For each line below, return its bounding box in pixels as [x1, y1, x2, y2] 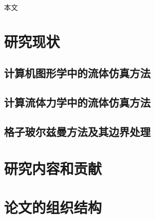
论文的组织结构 [4, 197, 102, 217]
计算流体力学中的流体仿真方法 [4, 95, 151, 110]
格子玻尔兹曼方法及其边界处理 [4, 123, 151, 139]
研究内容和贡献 [4, 158, 102, 178]
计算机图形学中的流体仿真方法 [4, 65, 151, 81]
